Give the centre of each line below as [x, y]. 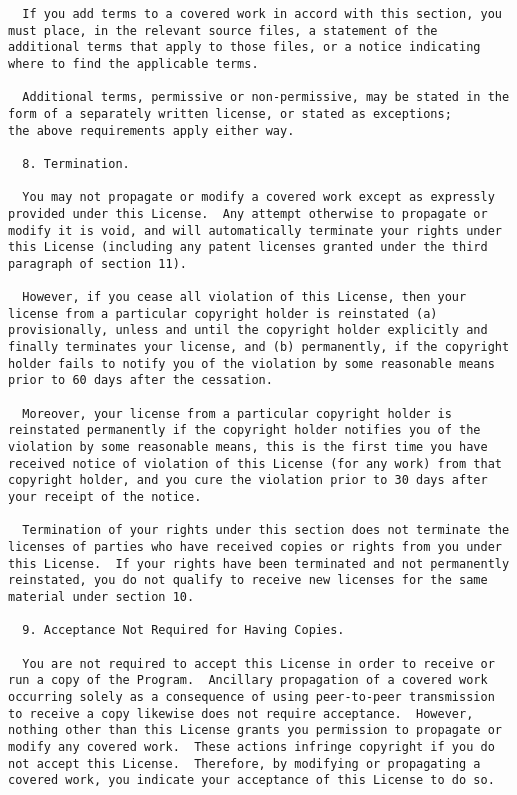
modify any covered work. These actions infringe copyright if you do [251, 746]
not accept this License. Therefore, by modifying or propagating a [244, 763]
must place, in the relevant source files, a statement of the [223, 30]
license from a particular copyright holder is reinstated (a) [223, 313]
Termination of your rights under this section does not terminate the [266, 530]
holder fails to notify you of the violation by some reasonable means [251, 363]
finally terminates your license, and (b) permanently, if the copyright [259, 347]
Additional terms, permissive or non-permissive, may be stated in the [266, 97]
